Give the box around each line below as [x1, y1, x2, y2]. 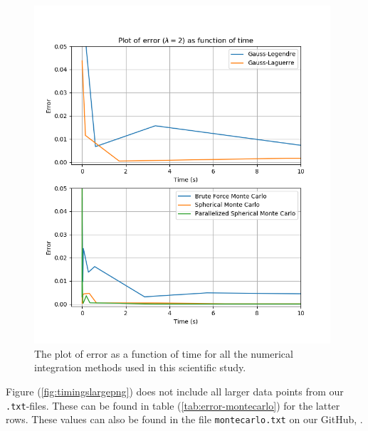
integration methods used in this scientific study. [34, 360, 246, 375]
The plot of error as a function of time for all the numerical [34, 346, 293, 361]
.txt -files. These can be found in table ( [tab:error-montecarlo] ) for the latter [6, 398, 340, 413]
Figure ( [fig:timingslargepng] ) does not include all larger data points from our [6, 383, 344, 398]
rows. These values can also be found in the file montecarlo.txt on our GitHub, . [6, 412, 363, 427]
